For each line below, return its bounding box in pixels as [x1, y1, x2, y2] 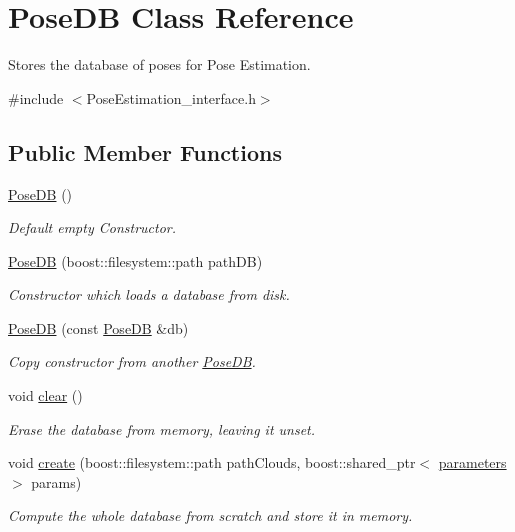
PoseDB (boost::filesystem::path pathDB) [8, 250, 263, 271]
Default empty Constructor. [8, 217, 177, 238]
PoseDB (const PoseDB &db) [8, 317, 189, 338]
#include [8, 87, 64, 108]
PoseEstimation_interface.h [86, 87, 256, 108]
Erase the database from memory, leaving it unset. [8, 418, 316, 439]
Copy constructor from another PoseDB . [8, 351, 256, 372]
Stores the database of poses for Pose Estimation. [8, 54, 311, 75]
